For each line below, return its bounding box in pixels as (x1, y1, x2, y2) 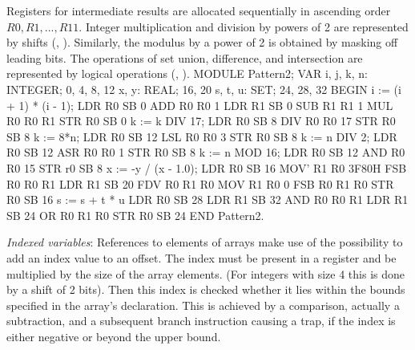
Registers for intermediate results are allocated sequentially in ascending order (6, 2, 391, 18)
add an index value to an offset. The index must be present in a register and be (6, 249, 397, 266)
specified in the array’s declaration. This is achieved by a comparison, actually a (6, 296, 400, 313)
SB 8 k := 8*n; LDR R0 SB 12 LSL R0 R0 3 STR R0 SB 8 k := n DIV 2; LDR (6, 128, 397, 144)
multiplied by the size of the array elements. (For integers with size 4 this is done (6, 265, 405, 282)
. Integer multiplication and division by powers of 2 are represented (79, 18, 409, 35)
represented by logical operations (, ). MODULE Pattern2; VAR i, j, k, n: (6, 65, 368, 82)
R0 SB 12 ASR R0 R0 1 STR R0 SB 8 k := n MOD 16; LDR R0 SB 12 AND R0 (6, 144, 405, 161)
